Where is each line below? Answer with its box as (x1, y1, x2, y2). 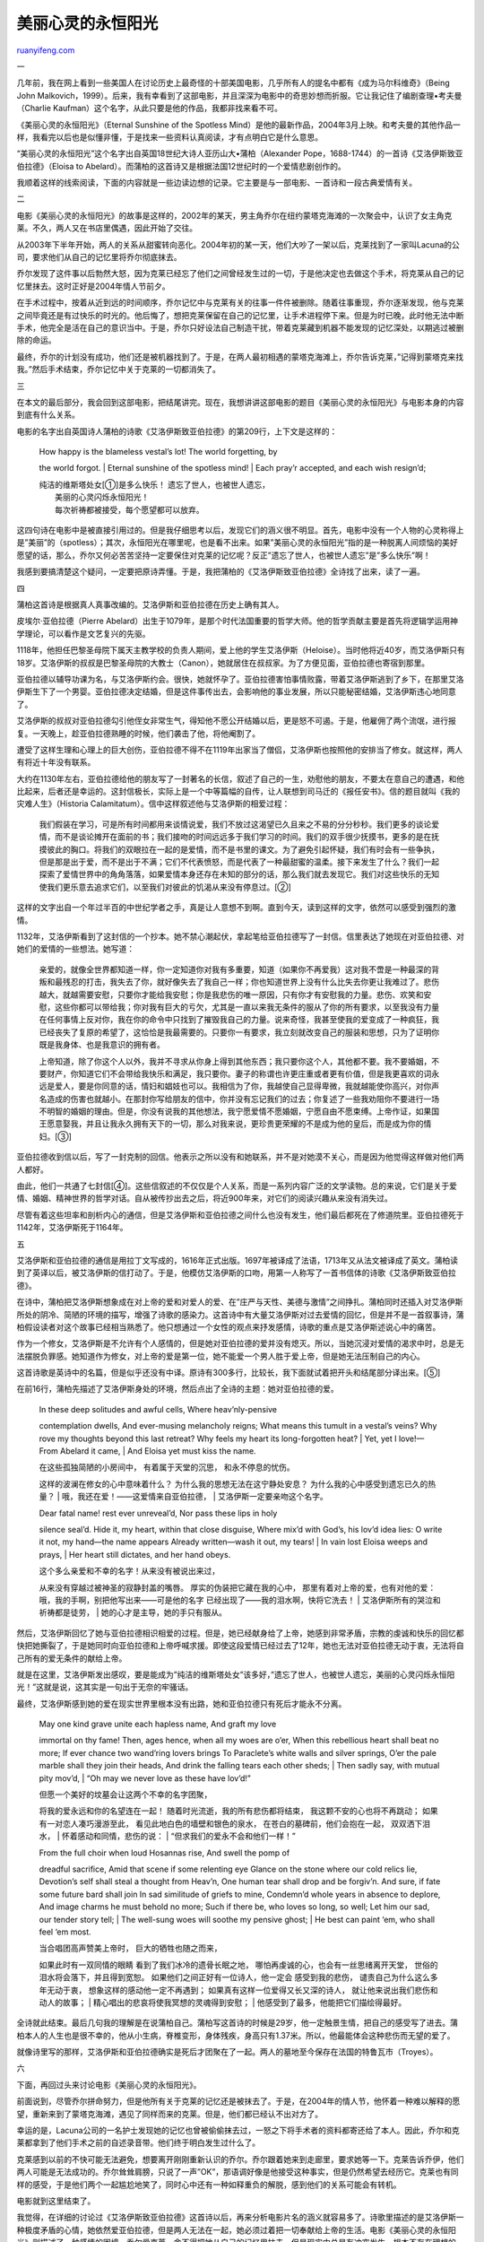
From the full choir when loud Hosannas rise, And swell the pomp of (39, 1847, 290, 1858)
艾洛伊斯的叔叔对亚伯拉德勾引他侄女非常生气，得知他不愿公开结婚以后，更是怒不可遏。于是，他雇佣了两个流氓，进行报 (16, 716, 456, 726)
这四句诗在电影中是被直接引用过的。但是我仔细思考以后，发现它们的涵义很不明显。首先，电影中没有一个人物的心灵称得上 (16, 525, 464, 535)
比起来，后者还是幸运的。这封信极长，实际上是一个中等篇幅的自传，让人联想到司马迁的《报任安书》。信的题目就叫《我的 (16, 786, 461, 797)
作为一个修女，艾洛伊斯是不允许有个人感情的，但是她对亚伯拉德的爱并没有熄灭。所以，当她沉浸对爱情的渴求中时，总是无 (16, 1338, 464, 1349)
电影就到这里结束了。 (16, 2195, 96, 2206)
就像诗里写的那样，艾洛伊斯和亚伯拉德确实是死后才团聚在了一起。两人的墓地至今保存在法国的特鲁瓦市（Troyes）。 (16, 2046, 438, 2057)
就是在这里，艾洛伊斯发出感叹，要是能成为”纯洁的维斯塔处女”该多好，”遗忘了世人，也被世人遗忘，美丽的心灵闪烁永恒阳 (16, 1669, 455, 1680)
